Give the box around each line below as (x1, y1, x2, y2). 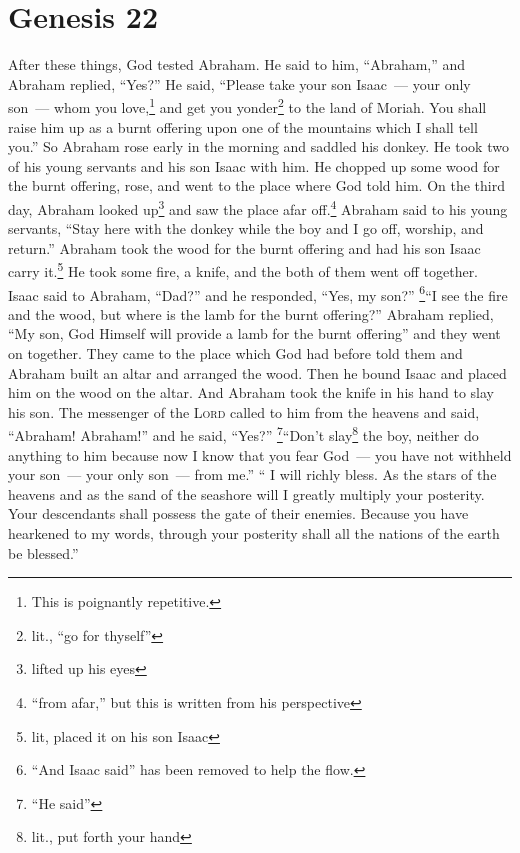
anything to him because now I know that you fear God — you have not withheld (8, 444, 512, 465)
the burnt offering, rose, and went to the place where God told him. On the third (8, 175, 505, 196)
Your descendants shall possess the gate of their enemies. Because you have (8, 503, 469, 524)
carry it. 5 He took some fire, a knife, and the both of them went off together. (8, 258, 479, 282)
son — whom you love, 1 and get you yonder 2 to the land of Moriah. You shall (8, 94, 487, 117)
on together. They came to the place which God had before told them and (8, 343, 463, 364)
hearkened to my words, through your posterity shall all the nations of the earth (8, 523, 500, 544)
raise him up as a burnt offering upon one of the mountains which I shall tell (8, 116, 478, 137)
